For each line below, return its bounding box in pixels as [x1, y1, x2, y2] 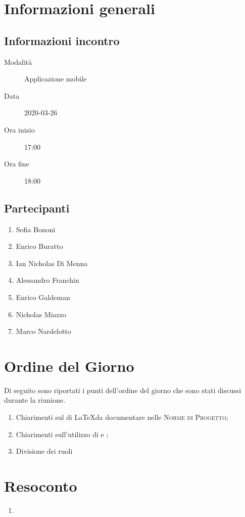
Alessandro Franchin [16, 275, 79, 285]
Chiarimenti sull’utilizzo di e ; [16, 428, 109, 439]
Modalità [4, 56, 32, 67]
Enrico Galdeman [16, 291, 70, 302]
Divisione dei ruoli [16, 446, 73, 456]
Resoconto [4, 475, 77, 496]
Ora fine [4, 158, 29, 169]
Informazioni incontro [4, 32, 120, 48]
